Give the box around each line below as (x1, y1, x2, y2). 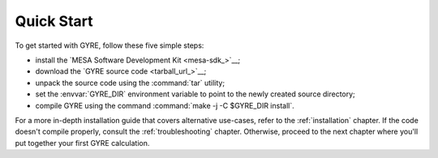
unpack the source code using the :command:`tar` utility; (35, 78, 225, 88)
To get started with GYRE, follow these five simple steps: (15, 41, 204, 50)
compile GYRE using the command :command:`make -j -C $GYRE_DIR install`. (35, 100, 295, 110)
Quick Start (15, 12, 93, 30)
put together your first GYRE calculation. (15, 138, 150, 147)
